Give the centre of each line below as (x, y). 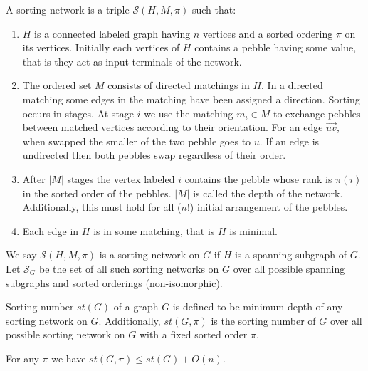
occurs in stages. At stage (78, 113)
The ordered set (57, 85)
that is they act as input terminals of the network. (132, 61)
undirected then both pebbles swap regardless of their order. (154, 155)
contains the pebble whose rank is (258, 178)
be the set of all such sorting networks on (129, 268)
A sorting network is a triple (68, 9)
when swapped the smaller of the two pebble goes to (137, 141)
